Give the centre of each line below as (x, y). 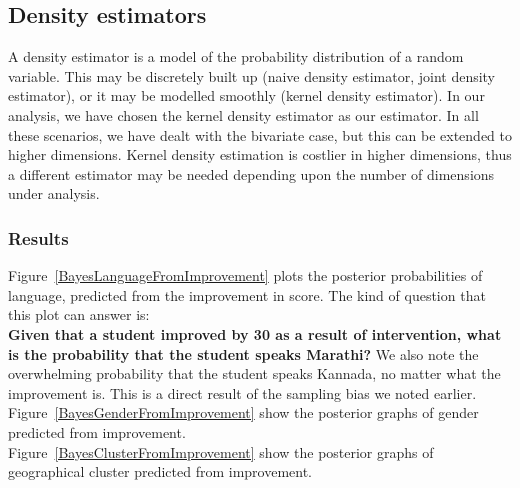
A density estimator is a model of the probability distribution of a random (236, 56)
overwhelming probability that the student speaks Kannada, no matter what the (254, 373)
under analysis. (54, 193)
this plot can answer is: (79, 314)
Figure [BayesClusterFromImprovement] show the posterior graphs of (221, 451)
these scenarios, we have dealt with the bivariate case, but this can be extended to (260, 134)
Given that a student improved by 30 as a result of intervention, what (255, 333)
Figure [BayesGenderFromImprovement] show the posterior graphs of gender (243, 412)
